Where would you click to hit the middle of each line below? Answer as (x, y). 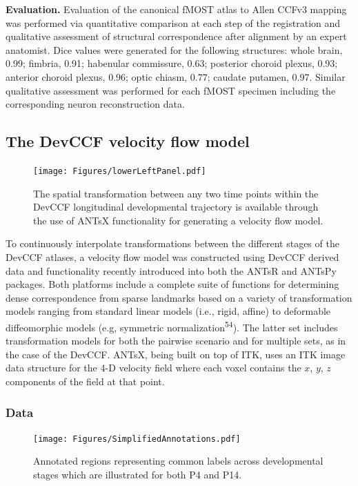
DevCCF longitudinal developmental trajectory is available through (176, 207)
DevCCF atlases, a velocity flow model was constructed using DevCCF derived (172, 256)
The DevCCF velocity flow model (128, 141)
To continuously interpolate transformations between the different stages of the (172, 243)
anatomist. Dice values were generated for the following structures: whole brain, (174, 49)
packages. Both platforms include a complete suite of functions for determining (172, 284)
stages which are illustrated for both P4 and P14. (138, 475)
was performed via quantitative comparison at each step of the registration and (173, 22)
